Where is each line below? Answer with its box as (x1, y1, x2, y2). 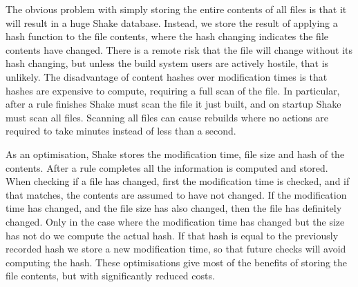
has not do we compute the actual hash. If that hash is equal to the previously (6, 228, 339, 242)
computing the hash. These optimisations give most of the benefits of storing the (6, 255, 348, 269)
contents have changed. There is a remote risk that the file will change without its (6, 42, 353, 57)
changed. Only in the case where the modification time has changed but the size (6, 214, 345, 228)
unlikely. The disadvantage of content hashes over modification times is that (6, 69, 328, 83)
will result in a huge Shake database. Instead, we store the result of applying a (6, 15, 338, 30)
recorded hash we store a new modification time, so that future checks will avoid (6, 241, 346, 256)
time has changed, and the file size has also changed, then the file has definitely (6, 201, 342, 215)
